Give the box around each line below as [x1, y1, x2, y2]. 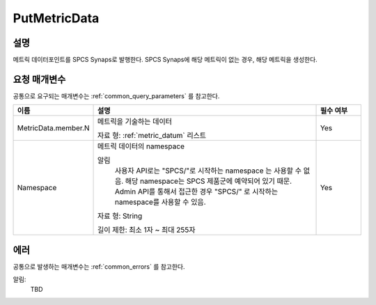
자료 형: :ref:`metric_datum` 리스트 [97, 131, 207, 141]
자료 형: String [97, 211, 143, 221]
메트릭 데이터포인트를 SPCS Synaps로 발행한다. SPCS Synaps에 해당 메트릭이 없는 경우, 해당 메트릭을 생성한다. [13, 56, 318, 64]
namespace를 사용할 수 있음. [115, 197, 206, 207]
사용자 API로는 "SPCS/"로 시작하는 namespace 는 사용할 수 [115, 166, 302, 175]
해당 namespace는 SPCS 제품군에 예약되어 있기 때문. [125, 176, 292, 186]
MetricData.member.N [17, 123, 90, 133]
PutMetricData [13, 10, 100, 26]
